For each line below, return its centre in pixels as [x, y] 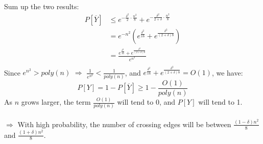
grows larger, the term [56, 102]
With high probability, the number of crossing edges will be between [124, 124]
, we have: [227, 72]
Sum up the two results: [42, 6]
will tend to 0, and [146, 102]
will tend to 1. [220, 102]
